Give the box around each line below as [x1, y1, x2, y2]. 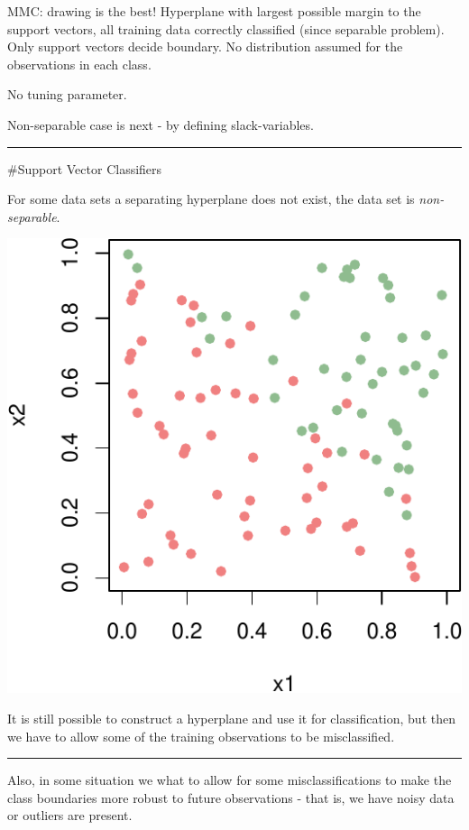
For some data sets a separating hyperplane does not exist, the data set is [7, 189, 415, 208]
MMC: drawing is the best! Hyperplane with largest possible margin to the [7, 2, 421, 20]
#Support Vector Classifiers [7, 159, 162, 178]
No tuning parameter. [7, 85, 127, 104]
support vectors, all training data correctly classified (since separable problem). [7, 19, 445, 38]
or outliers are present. [7, 806, 133, 825]
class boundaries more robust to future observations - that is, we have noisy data [7, 788, 455, 807]
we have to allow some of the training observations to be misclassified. [7, 726, 395, 745]
